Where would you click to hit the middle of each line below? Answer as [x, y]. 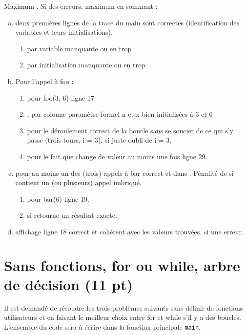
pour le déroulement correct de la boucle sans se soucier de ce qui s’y [130, 130]
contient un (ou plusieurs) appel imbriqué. [78, 182]
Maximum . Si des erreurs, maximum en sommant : [81, 6]
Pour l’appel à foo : [44, 81]
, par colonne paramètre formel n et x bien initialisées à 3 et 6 [120, 114]
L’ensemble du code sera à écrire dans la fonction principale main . [102, 327]
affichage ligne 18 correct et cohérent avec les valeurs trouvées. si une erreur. [129, 231]
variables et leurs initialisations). [64, 32]
